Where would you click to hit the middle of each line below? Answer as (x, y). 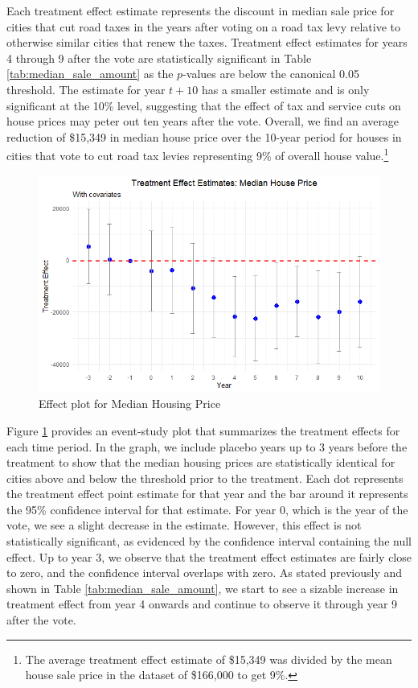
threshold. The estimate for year (86, 89)
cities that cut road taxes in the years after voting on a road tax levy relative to (204, 26)
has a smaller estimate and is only (285, 89)
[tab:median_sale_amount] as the (90, 74)
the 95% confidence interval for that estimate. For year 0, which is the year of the (207, 509)
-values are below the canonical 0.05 (271, 74)
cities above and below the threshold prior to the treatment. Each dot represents (205, 478)
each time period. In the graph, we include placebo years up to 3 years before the (207, 446)
